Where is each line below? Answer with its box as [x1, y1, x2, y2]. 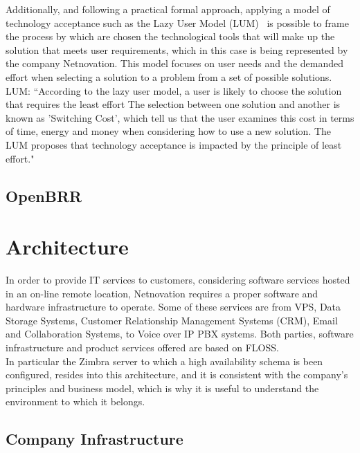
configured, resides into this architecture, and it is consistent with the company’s [6, 367, 348, 382]
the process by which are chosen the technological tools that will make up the [6, 29, 335, 44]
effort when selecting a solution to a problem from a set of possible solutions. [6, 69, 332, 84]
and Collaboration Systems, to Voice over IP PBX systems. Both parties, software [6, 326, 354, 341]
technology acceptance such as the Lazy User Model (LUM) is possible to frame [6, 15, 349, 30]
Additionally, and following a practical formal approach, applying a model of [6, 2, 330, 16]
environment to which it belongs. [6, 394, 145, 409]
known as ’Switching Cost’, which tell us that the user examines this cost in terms [6, 110, 354, 124]
